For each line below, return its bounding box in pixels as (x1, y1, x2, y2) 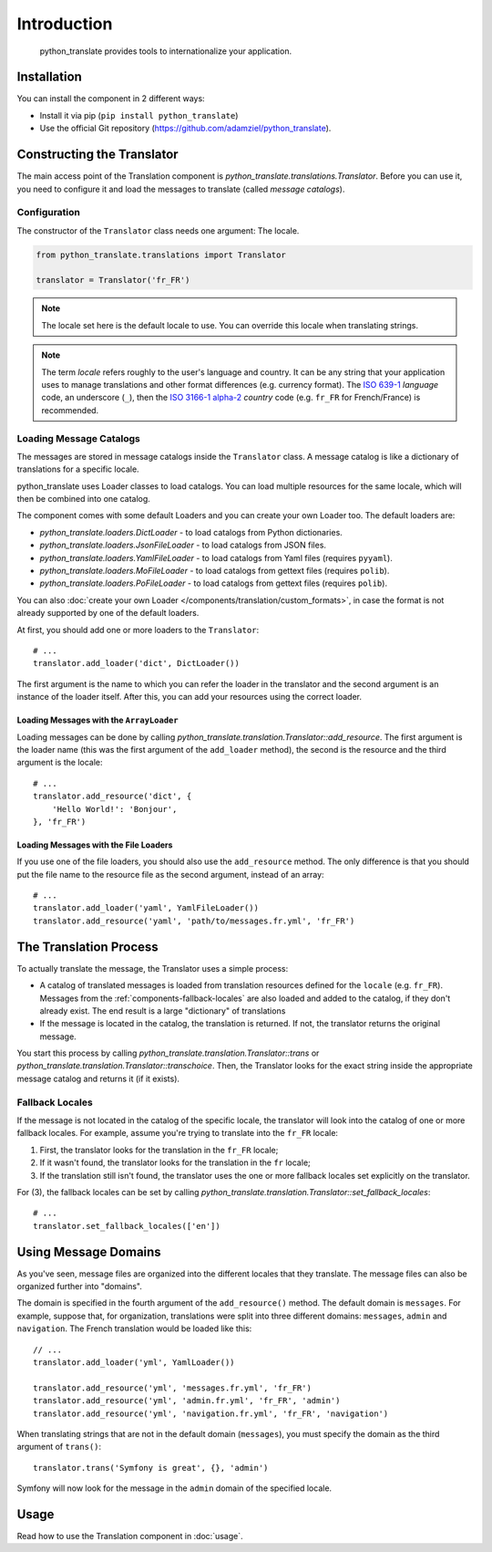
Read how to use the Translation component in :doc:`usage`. (16, 1531, 243, 1542)
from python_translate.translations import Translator (36, 249, 286, 260)
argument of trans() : (16, 1442, 102, 1453)
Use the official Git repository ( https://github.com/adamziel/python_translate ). (39, 123, 332, 134)
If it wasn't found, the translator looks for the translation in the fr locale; (39, 1157, 312, 1168)
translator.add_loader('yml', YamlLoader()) (33, 1358, 236, 1368)
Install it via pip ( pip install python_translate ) (39, 109, 239, 120)
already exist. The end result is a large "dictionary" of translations (39, 1005, 286, 1016)
